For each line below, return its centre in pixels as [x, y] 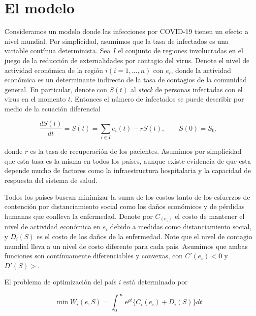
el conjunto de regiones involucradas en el [180, 51]
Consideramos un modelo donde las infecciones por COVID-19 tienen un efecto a [127, 31]
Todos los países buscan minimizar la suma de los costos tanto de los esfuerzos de [127, 196]
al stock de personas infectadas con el [187, 89]
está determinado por [156, 282]
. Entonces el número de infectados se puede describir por [157, 99]
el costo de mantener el [210, 216]
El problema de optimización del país [61, 282]
